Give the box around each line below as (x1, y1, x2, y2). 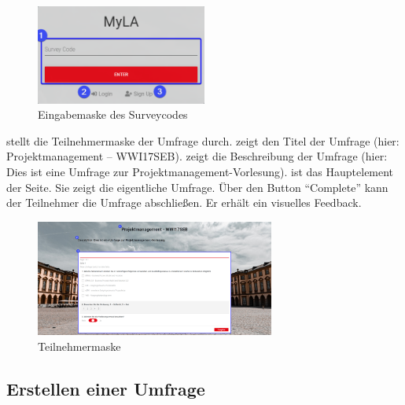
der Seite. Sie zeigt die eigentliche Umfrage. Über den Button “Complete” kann (6, 179, 388, 195)
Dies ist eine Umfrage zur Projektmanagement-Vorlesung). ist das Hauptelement (6, 164, 394, 180)
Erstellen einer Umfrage (6, 376, 205, 400)
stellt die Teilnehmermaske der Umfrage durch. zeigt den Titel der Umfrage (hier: (6, 132, 399, 149)
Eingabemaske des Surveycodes (38, 106, 188, 123)
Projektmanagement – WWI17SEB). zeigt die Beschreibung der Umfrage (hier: (6, 148, 388, 164)
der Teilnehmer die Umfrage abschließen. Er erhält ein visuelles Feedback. (6, 194, 362, 211)
